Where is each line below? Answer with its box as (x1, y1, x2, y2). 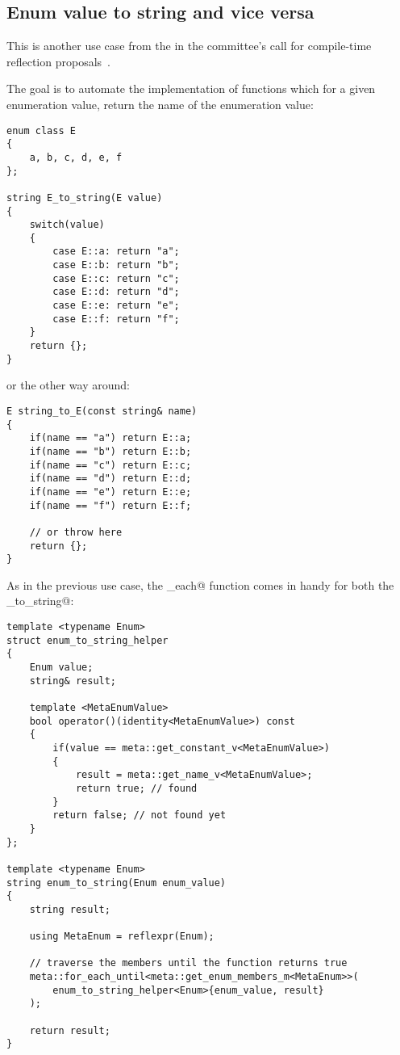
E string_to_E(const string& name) (6, 405, 198, 417)
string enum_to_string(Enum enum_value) (6, 876, 227, 889)
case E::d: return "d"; (52, 286, 180, 298)
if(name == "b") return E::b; (29, 445, 192, 457)
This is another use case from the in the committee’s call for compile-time (6, 37, 372, 54)
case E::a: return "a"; (52, 246, 180, 258)
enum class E (6, 124, 76, 137)
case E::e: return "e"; (52, 300, 180, 312)
